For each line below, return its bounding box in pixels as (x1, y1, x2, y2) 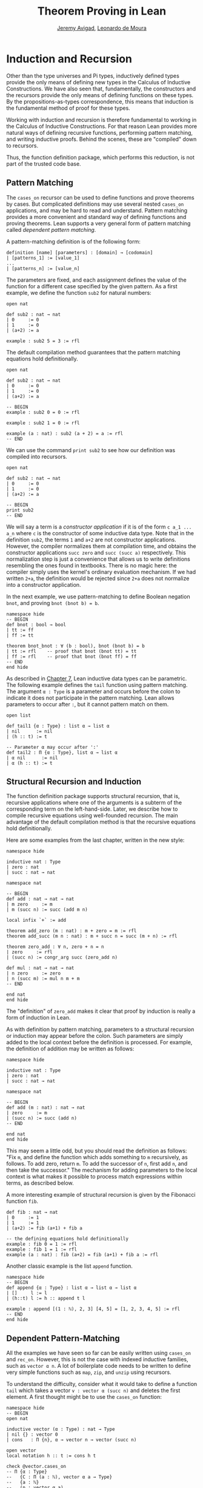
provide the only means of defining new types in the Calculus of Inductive (6, 78, 191, 86)
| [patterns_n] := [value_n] (6, 265, 80, 271)
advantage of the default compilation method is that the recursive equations (6, 818, 196, 826)
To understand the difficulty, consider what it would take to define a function (6, 1381, 198, 1388)
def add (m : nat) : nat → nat (6, 1104, 85, 1111)
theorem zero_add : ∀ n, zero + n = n (6, 944, 104, 950)
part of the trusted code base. (6, 160, 81, 167)
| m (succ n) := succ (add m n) (6, 907, 88, 913)
